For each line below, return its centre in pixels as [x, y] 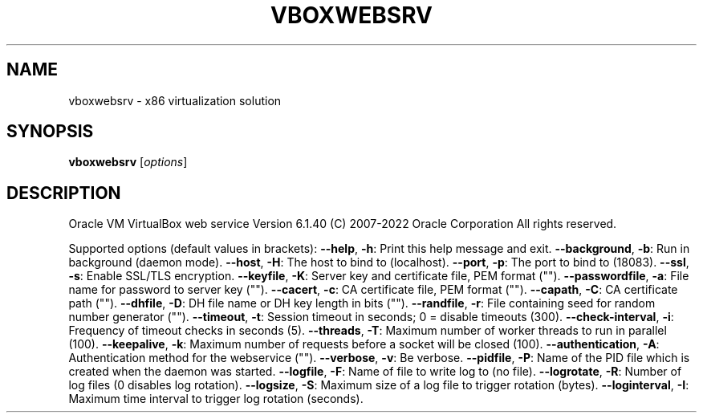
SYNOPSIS [50, 132]
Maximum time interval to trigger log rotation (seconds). [216, 399]
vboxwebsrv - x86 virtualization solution [175, 100]
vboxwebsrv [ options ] [128, 162]
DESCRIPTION [64, 193]
